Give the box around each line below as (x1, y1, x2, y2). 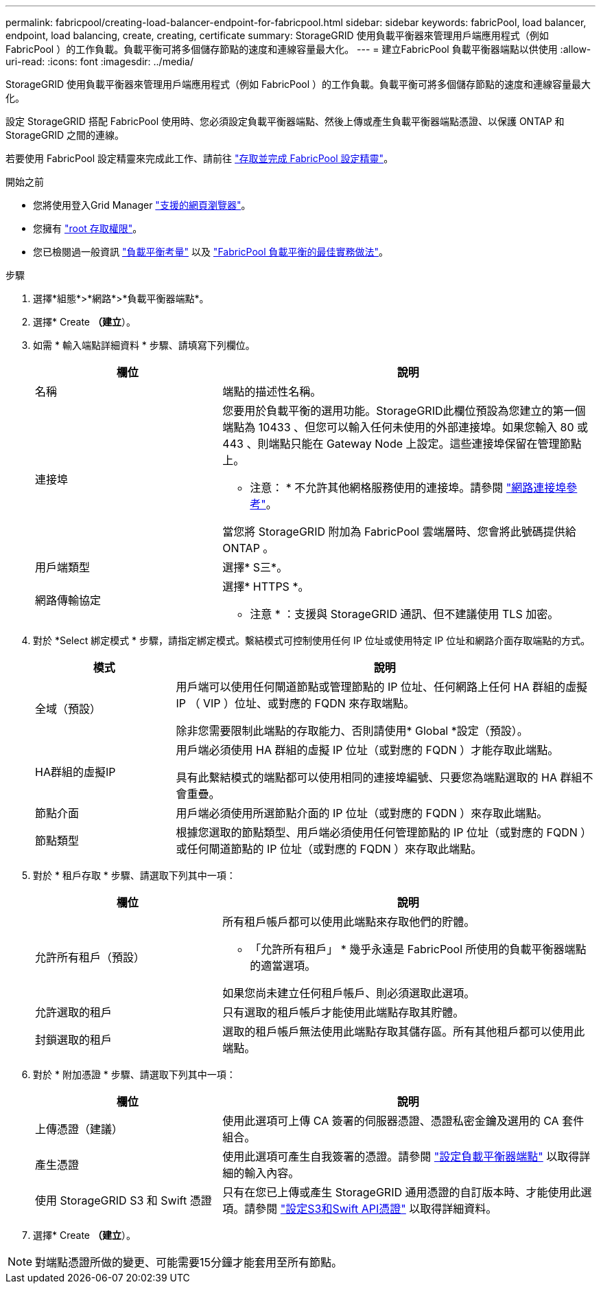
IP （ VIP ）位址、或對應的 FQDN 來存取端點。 (176, 696, 415, 710)
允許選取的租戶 (35, 1005, 113, 1019)
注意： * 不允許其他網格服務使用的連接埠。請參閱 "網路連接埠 (250, 481, 567, 494)
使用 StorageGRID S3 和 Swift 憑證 (35, 1194, 212, 1207)
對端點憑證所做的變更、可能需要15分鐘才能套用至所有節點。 (35, 1255, 343, 1269)
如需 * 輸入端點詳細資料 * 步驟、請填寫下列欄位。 (33, 339, 255, 351)
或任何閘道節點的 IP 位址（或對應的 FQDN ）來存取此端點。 (176, 842, 482, 856)
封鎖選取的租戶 (35, 1033, 113, 1047)
